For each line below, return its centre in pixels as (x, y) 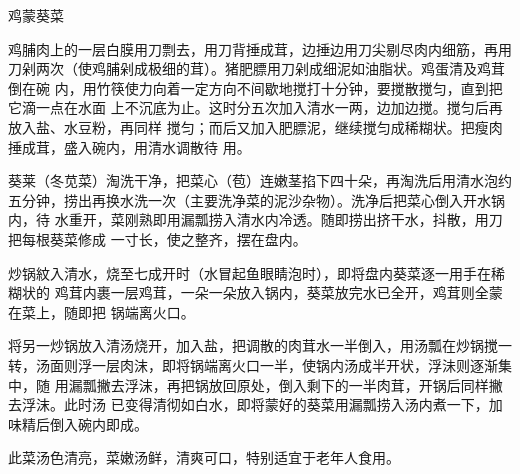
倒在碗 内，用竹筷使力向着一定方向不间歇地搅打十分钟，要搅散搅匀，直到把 (255, 87)
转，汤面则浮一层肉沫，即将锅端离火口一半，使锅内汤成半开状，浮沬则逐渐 (253, 364)
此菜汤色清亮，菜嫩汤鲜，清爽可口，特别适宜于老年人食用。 (204, 457)
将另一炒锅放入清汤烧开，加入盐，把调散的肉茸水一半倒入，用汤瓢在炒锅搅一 (260, 345)
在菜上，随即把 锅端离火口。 (101, 311)
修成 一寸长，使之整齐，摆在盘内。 (192, 238)
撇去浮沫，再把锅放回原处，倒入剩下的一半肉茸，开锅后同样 (292, 384)
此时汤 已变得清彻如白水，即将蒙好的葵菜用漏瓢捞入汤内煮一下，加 (283, 404)
